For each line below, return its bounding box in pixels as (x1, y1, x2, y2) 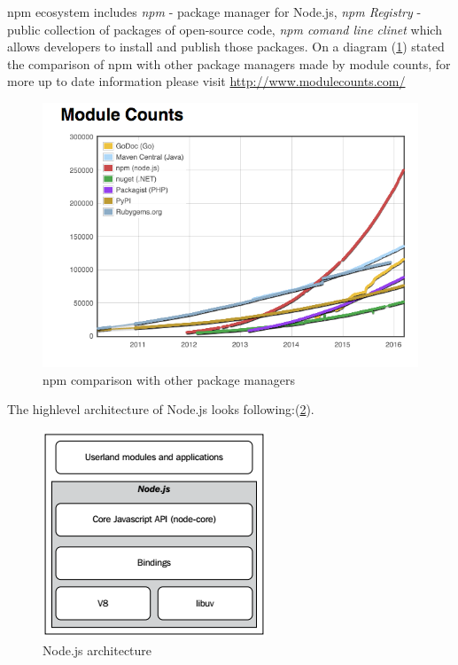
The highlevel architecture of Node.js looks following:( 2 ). (7, 400, 314, 419)
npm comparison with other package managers (43, 370, 295, 388)
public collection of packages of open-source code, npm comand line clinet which (7, 20, 442, 38)
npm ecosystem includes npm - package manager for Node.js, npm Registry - (7, 3, 422, 20)
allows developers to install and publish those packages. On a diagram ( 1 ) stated (7, 37, 445, 56)
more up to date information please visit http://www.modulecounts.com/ (7, 72, 406, 90)
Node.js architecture (43, 640, 152, 659)
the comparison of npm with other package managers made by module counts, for (7, 54, 451, 73)
